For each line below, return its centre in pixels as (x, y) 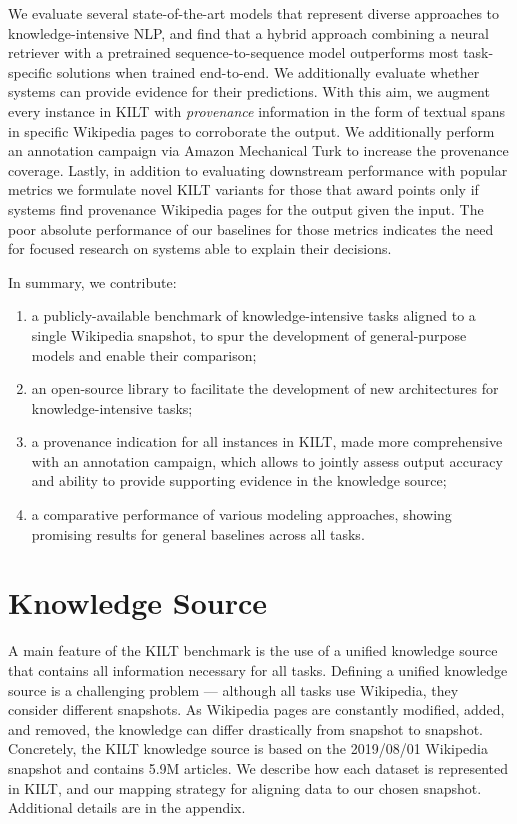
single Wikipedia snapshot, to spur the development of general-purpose (249, 334)
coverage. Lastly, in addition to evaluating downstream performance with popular (258, 169)
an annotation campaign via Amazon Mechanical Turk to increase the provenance (258, 150)
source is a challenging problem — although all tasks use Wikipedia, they (233, 689)
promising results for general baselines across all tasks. (198, 533)
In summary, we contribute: (92, 281)
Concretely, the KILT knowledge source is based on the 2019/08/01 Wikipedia (248, 748)
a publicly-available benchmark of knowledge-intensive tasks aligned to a (253, 315)
